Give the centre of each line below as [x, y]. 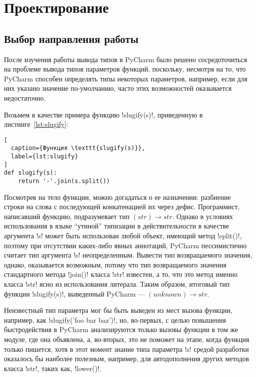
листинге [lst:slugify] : [36, 124]
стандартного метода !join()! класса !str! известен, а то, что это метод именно [121, 274]
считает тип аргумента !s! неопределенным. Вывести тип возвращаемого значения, [128, 255]
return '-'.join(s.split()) [64, 181]
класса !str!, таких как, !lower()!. [53, 368]
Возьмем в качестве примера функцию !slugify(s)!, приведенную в [103, 114]
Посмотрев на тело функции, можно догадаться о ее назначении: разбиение [117, 197]
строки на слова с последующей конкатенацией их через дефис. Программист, [122, 207]
